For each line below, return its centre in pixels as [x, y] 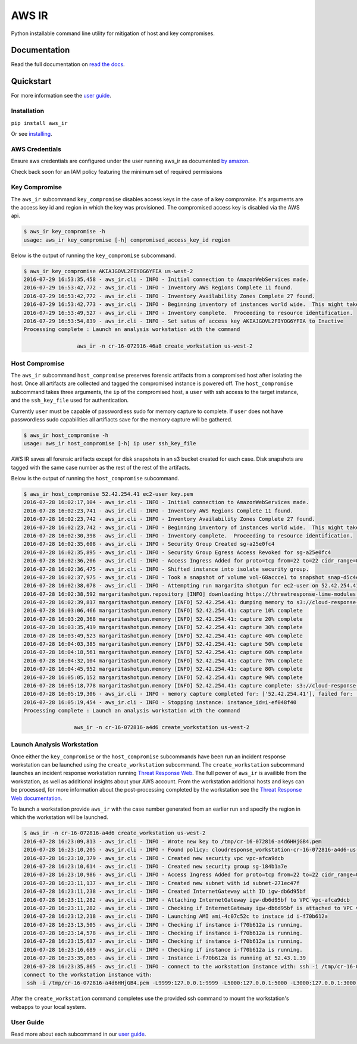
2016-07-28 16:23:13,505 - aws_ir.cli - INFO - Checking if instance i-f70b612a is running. [163, 925]
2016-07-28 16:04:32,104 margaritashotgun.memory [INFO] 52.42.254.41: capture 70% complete [163, 660]
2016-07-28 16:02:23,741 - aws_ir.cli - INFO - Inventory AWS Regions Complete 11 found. [159, 511]
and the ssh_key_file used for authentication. [70, 400]
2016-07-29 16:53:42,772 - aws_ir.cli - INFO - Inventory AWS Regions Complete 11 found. [159, 288]
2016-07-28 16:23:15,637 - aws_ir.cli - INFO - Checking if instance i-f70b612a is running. [163, 941]
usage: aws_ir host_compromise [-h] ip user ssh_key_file [110, 444]
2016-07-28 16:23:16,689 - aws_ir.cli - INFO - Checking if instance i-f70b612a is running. [163, 950]
